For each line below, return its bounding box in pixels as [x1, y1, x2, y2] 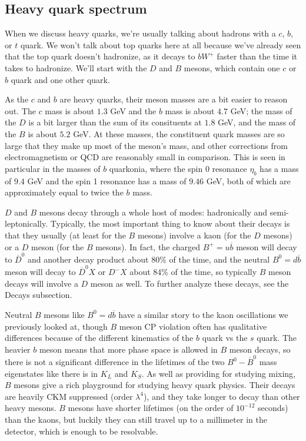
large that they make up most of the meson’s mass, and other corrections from [5, 139, 288, 151]
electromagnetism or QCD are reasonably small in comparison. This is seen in [5, 151, 285, 163]
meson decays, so [229, 343, 291, 355]
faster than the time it [217, 50, 298, 62]
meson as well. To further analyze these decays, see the [90, 277, 289, 289]
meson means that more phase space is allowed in [39, 343, 218, 355]
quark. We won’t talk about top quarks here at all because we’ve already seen [20, 38, 301, 51]
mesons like [44, 308, 85, 320]
